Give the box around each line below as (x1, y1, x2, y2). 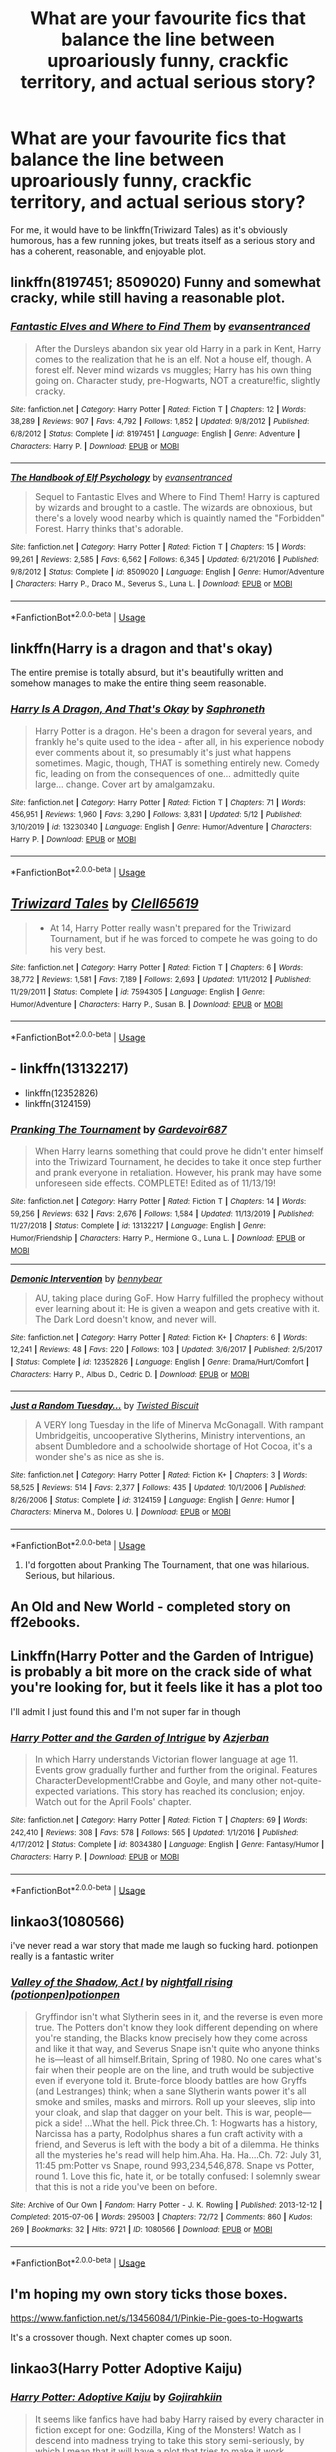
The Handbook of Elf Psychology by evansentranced (10, 472, 233, 484)
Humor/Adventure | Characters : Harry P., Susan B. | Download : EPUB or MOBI (10, 999, 283, 1009)
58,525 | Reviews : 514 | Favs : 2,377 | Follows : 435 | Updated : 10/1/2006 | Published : (10, 1483, 307, 1493)
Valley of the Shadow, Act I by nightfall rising (10, 1975, 233, 1989)
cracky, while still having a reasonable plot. (10, 290, 286, 307)
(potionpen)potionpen (10, 1988, 120, 2002)
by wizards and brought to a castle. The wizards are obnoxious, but (34, 502, 313, 514)
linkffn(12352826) (24, 1087, 99, 1099)
